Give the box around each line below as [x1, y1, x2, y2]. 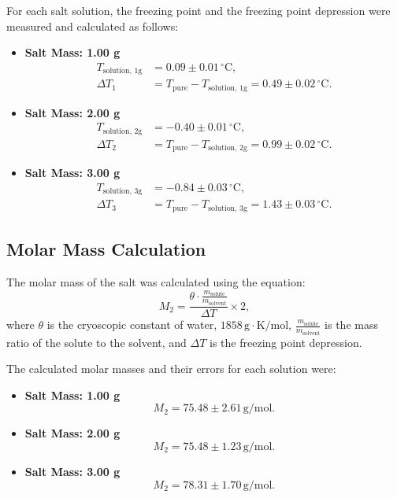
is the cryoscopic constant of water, [46, 316, 217, 333]
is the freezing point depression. [210, 334, 362, 350]
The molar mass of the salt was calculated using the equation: [6, 274, 306, 290]
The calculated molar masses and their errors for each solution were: [6, 360, 336, 377]
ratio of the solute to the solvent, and [6, 334, 187, 350]
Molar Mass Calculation [6, 237, 206, 261]
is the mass [325, 316, 378, 333]
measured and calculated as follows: [6, 17, 179, 34]
